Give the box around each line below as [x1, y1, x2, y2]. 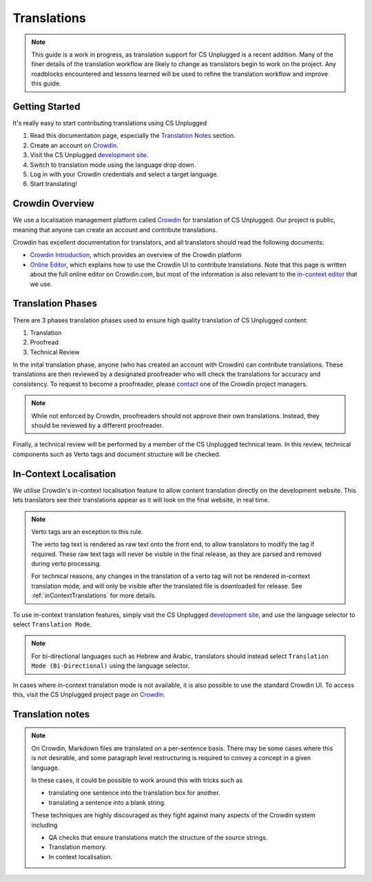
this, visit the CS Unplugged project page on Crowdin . [12, 690, 165, 699]
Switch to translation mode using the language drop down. [30, 161, 196, 169]
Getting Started [12, 101, 81, 112]
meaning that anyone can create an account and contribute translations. [12, 225, 218, 234]
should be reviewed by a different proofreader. [31, 421, 164, 430]
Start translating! [30, 180, 77, 188]
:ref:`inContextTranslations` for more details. [31, 591, 157, 599]
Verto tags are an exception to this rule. [31, 527, 143, 535]
